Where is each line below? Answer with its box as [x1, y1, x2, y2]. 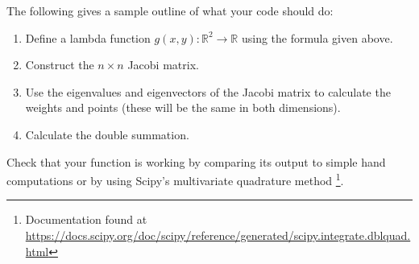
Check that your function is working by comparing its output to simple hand [6, 153, 386, 170]
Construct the [25, 56, 94, 73]
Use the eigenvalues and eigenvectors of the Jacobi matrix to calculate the [25, 83, 391, 100]
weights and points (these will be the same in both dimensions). [25, 99, 341, 116]
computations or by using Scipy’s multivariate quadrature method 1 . [6, 170, 344, 188]
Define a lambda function [25, 29, 151, 46]
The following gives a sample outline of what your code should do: [6, 2, 334, 19]
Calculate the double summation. [25, 126, 189, 142]
